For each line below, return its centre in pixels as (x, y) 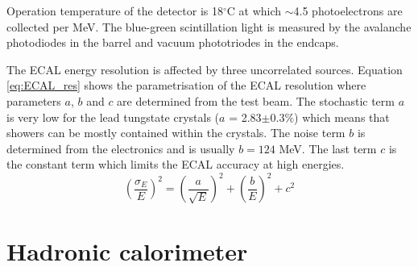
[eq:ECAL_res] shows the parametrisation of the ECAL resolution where (186, 85)
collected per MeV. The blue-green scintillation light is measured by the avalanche (209, 26)
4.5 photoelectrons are (348, 10)
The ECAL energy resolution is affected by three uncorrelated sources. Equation (205, 69)
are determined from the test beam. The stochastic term (256, 100)
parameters (34, 100)
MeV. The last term (328, 148)
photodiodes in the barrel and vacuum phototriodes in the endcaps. (173, 42)
